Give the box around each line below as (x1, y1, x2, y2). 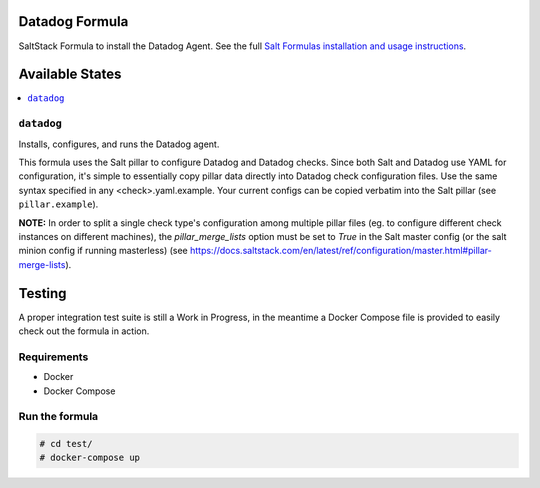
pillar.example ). (18, 198, 99, 210)
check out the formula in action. (18, 325, 150, 337)
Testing (18, 285, 67, 302)
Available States (18, 66, 122, 83)
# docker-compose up (39, 452, 140, 464)
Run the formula (18, 410, 99, 424)
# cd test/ (39, 438, 93, 450)
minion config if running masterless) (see (18, 245, 189, 257)
